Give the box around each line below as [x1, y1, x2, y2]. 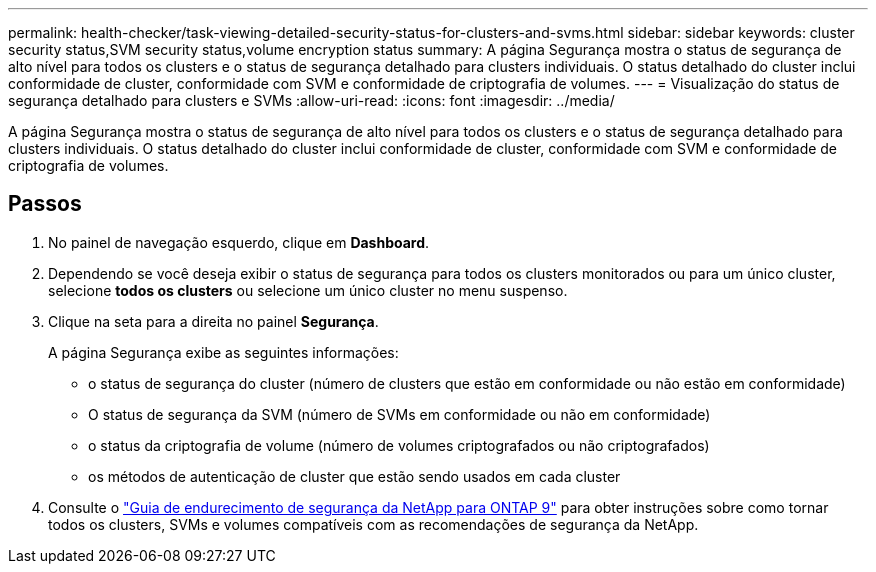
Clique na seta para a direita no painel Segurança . [48, 312, 379, 330]
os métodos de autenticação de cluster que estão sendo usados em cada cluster [88, 467, 621, 485]
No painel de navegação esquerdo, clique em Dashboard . [48, 233, 430, 251]
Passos [8, 191, 82, 217]
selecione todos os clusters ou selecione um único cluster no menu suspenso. [48, 281, 568, 299]
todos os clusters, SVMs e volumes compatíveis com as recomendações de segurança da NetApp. [48, 515, 699, 533]
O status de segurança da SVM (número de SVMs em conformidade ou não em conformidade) [88, 405, 711, 423]
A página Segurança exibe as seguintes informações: [48, 343, 399, 361]
